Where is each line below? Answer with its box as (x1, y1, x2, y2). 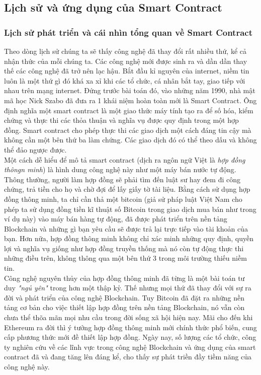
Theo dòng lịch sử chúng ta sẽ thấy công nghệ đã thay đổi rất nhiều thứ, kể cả (4, 46, 247, 56)
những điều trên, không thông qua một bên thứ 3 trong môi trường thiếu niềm (4, 253, 247, 263)
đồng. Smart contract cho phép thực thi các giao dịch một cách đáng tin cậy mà (4, 124, 251, 135)
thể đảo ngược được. (4, 144, 67, 155)
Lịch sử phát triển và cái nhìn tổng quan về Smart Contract (4, 26, 252, 38)
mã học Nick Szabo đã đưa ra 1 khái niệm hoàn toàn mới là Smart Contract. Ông (4, 95, 257, 105)
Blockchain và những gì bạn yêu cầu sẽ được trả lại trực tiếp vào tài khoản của (4, 223, 248, 234)
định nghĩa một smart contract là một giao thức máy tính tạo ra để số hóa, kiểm (4, 105, 253, 115)
